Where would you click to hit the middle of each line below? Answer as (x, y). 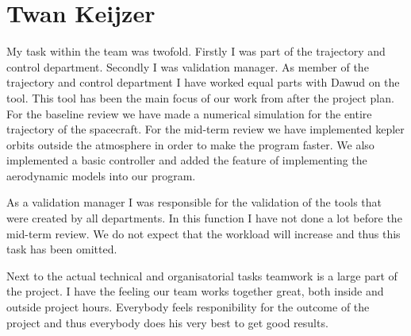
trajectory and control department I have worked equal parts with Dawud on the (203, 82)
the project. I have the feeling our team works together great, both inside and (195, 291)
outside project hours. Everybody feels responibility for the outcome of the (188, 307)
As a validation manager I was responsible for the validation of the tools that (194, 202)
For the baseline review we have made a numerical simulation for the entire (189, 113)
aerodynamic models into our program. (101, 175)
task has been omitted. (62, 249)
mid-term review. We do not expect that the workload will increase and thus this (204, 233)
